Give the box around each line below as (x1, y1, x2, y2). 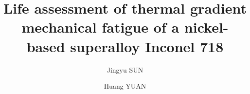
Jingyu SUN (107, 64, 143, 75)
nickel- (184, 17, 229, 37)
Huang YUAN (104, 81, 146, 91)
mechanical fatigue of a (21, 17, 179, 37)
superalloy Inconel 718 (70, 36, 224, 56)
